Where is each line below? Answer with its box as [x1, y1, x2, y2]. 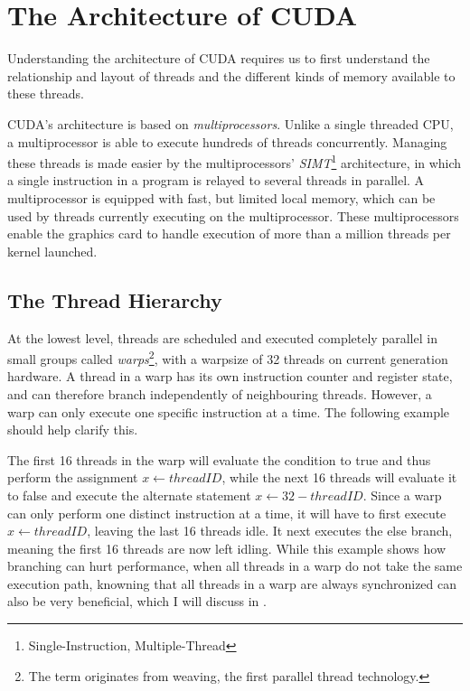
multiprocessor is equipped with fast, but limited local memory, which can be [7, 188, 436, 207]
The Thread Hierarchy [7, 285, 222, 313]
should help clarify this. [7, 420, 138, 439]
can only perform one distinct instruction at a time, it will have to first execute [7, 503, 446, 522]
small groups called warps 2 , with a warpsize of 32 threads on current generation [7, 347, 448, 368]
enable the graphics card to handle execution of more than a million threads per [7, 224, 451, 243]
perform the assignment [7, 468, 138, 487]
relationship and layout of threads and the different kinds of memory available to [7, 66, 456, 85]
